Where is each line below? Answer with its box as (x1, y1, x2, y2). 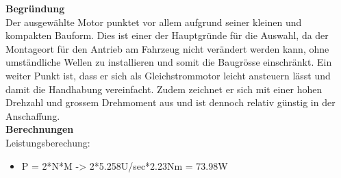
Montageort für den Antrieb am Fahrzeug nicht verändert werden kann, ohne (5, 41, 329, 55)
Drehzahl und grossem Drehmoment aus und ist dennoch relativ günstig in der (5, 95, 336, 110)
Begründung (5, 1, 65, 15)
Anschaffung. (5, 108, 60, 123)
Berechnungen (5, 122, 74, 136)
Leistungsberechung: (5, 135, 90, 149)
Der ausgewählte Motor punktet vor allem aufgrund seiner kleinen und (5, 14, 302, 29)
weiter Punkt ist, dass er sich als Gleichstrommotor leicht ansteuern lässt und (5, 68, 331, 82)
